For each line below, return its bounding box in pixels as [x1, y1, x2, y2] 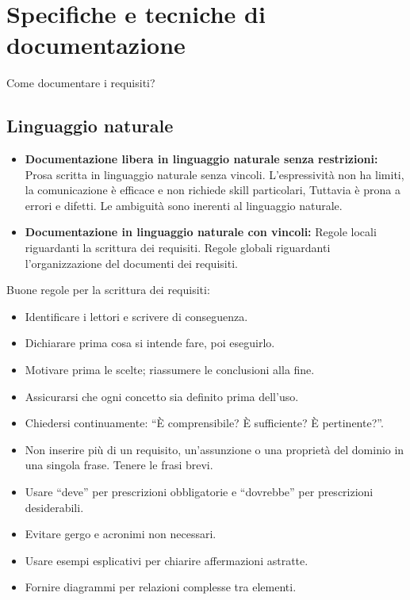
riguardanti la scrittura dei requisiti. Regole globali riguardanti [25, 239, 331, 256]
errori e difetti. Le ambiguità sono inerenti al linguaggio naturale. [25, 197, 343, 213]
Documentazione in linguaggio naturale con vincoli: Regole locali [25, 224, 377, 240]
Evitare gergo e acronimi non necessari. [25, 525, 216, 542]
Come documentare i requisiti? [6, 75, 155, 91]
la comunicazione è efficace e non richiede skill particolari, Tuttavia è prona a [25, 182, 400, 198]
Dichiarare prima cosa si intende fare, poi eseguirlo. [25, 334, 275, 351]
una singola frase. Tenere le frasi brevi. [25, 457, 213, 473]
